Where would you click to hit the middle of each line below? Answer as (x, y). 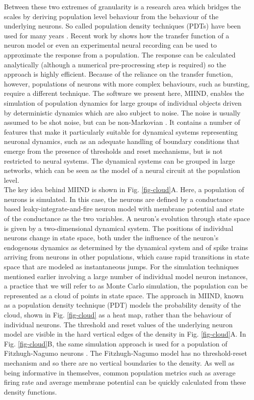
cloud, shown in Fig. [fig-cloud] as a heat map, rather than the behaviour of (118, 314)
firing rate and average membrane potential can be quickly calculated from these (125, 382)
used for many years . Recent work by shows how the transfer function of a (117, 35)
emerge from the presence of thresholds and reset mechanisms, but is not (113, 151)
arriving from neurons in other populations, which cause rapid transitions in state (127, 257)
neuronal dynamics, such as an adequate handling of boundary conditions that (122, 141)
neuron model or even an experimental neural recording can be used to (110, 45)
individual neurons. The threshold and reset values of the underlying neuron (118, 324)
